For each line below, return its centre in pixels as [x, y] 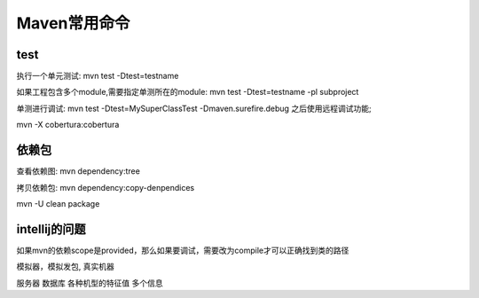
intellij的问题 [51, 229]
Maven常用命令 [73, 23]
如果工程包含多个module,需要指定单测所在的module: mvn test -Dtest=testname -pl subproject [188, 92]
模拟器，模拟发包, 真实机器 [65, 267]
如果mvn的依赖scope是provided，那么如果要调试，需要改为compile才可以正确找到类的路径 [183, 250]
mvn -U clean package [58, 203]
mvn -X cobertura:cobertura [68, 125]
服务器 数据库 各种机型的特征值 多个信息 [90, 283]
